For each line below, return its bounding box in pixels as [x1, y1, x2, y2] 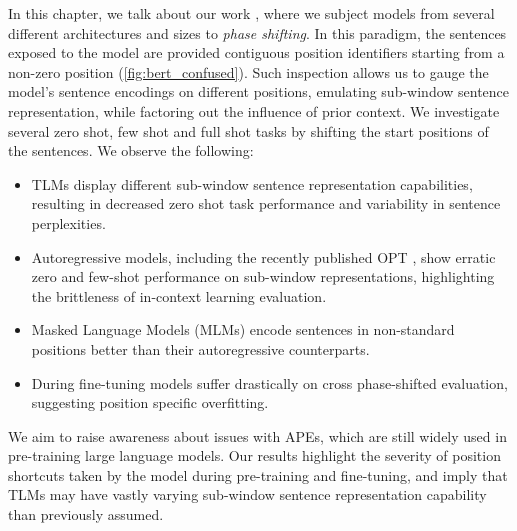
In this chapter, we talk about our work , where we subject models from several [8, 3, 495, 23]
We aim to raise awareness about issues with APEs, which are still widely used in [8, 425, 507, 446]
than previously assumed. [8, 504, 164, 525]
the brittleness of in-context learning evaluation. [31, 285, 327, 306]
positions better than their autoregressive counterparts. [31, 338, 370, 359]
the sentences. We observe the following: [8, 140, 254, 161]
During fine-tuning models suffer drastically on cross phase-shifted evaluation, [31, 372, 508, 393]
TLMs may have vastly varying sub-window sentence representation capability [8, 484, 487, 505]
